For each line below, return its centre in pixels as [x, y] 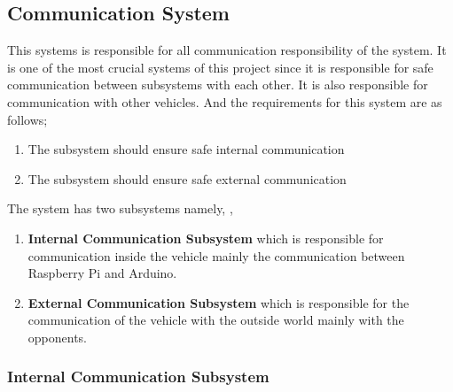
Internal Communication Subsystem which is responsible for [206, 238]
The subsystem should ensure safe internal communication [186, 149]
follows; [27, 119]
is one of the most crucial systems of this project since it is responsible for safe [220, 67]
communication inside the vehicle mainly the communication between [216, 255]
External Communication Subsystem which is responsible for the [219, 302]
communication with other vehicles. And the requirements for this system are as [225, 101]
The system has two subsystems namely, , [120, 208]
